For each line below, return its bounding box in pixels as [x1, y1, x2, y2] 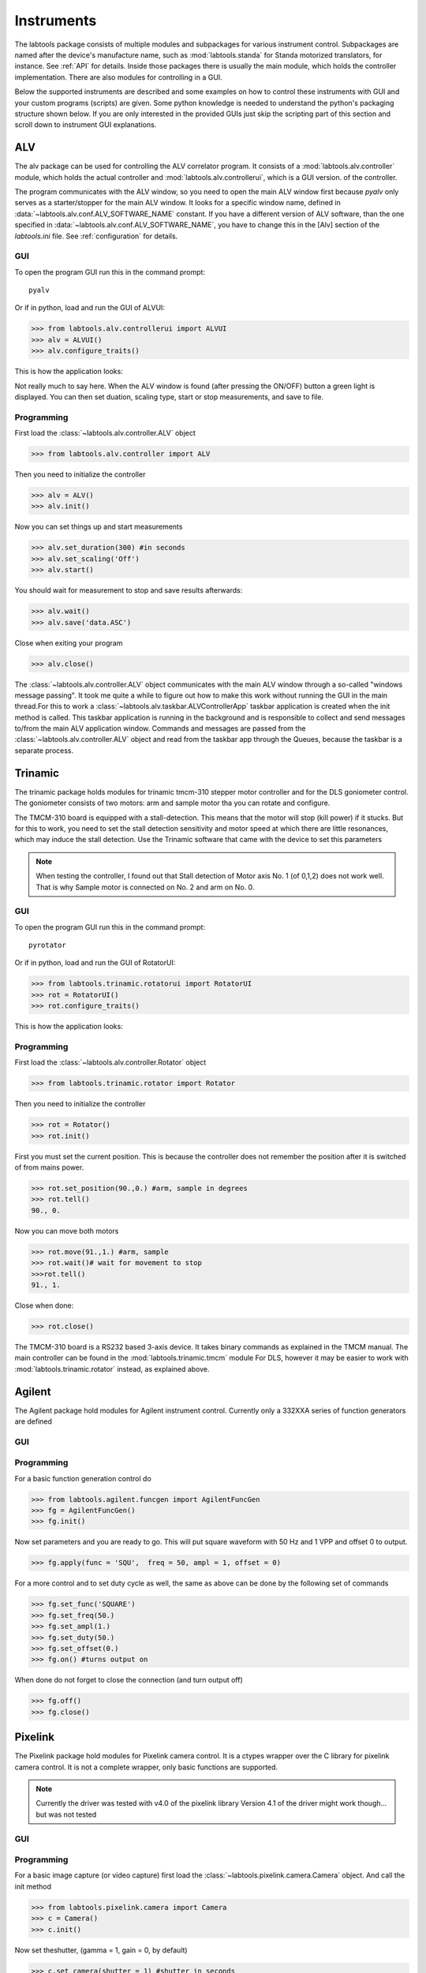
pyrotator [28, 941, 66, 950]
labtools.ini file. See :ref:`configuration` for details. [14, 231, 178, 241]
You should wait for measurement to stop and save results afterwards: [14, 586, 243, 595]
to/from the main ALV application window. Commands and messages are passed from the [14, 724, 307, 733]
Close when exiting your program [14, 638, 123, 647]
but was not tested [35, 1810, 97, 1819]
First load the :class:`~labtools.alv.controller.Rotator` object [14, 1058, 207, 1067]
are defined [14, 1417, 53, 1426]
